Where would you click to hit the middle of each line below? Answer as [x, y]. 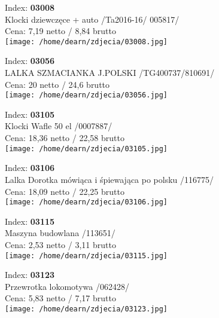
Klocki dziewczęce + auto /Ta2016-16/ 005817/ [92, 19]
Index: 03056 [30, 61]
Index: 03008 [30, 7]
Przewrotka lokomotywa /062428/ [67, 286]
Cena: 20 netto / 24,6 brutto [57, 84]
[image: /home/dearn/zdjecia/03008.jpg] [86, 42]
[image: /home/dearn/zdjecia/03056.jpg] [86, 95]
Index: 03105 [30, 114]
